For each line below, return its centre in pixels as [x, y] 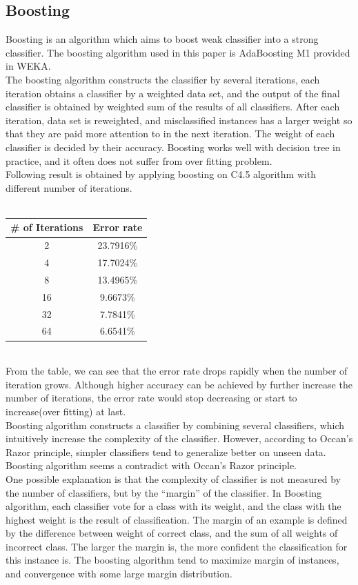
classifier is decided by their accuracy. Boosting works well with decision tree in [173, 147]
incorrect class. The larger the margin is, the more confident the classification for [177, 546]
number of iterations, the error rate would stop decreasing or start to [151, 398]
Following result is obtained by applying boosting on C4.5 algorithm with [161, 174]
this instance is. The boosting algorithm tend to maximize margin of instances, [172, 560]
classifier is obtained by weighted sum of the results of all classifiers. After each [173, 107]
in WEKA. [28, 66]
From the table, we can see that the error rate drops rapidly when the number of [177, 371]
